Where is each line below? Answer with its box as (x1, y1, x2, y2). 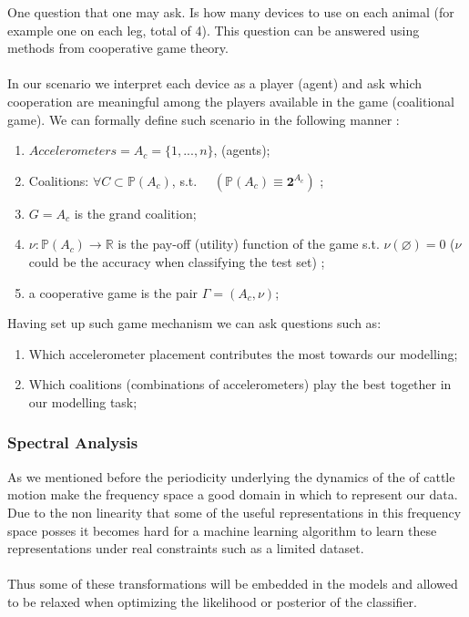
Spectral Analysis (7, 431, 138, 454)
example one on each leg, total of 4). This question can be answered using (7, 20, 420, 39)
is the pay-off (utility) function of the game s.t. (117, 234, 380, 253)
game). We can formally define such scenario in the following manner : (7, 109, 400, 129)
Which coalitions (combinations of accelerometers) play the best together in (28, 375, 452, 394)
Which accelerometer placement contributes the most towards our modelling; (28, 344, 458, 363)
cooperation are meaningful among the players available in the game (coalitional (7, 91, 454, 110)
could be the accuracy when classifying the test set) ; (28, 252, 325, 271)
